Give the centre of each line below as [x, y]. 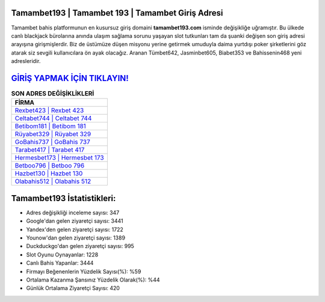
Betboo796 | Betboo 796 [50, 166]
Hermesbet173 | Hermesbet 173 [60, 158]
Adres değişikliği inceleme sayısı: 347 [73, 213]
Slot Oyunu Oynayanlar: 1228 [62, 255]
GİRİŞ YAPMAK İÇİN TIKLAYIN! [70, 78]
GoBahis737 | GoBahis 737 [52, 142]
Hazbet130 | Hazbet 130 [49, 174]
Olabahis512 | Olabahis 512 [53, 181]
